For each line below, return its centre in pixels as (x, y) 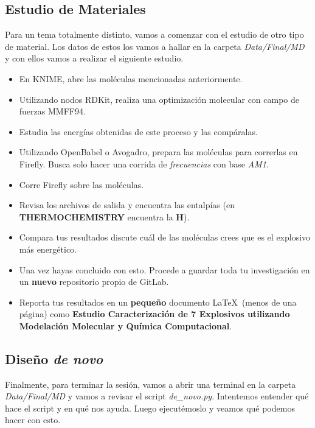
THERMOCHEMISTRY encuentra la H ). (104, 216)
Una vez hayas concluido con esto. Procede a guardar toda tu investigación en (164, 269)
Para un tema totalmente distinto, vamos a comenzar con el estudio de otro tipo (154, 34)
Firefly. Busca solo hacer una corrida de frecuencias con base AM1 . (144, 163)
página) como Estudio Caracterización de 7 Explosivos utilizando (154, 314)
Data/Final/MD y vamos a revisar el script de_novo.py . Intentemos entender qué (157, 396)
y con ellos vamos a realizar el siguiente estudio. (94, 58)
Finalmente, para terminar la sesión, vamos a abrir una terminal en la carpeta (151, 384)
